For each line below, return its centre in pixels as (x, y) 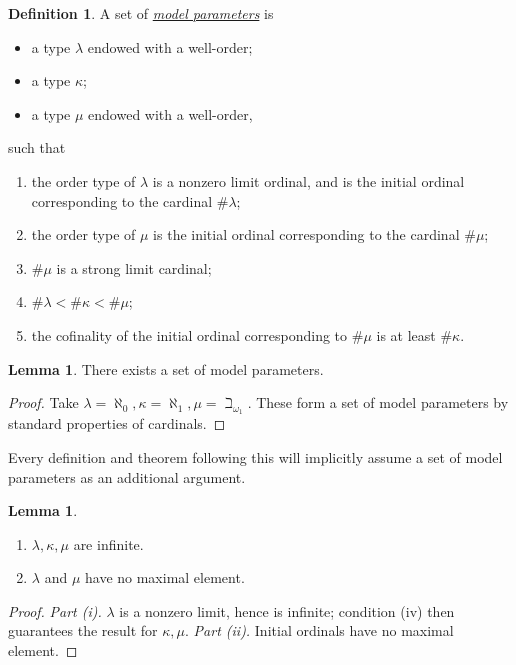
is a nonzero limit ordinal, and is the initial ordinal (308, 180)
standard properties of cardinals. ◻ (117, 423)
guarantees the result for (83, 630)
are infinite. (108, 543)
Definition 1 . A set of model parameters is (141, 13)
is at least (406, 334)
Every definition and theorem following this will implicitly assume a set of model (255, 456)
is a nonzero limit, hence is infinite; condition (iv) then (287, 610)
